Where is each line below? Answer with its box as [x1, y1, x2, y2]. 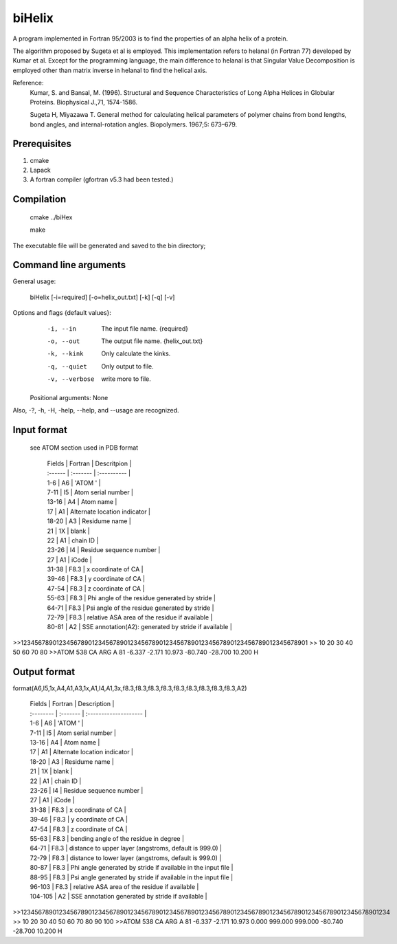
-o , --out [47, 338, 80, 345]
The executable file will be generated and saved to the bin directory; [12, 241, 206, 250]
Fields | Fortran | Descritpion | [47, 459, 132, 468]
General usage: [12, 277, 56, 285]
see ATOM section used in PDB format [30, 443, 139, 452]
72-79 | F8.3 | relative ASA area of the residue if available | [47, 613, 213, 622]
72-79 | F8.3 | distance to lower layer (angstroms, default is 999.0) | [30, 853, 222, 862]
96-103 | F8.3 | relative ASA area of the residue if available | [30, 882, 199, 890]
